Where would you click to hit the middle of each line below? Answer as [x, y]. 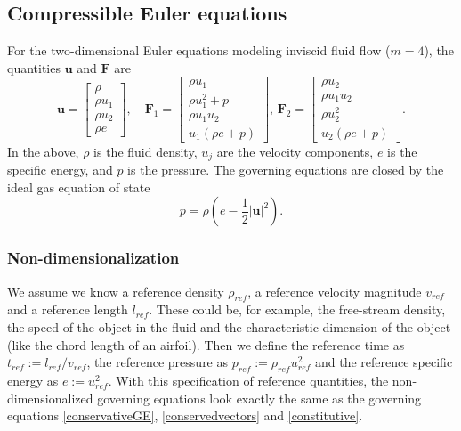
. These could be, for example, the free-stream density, [297, 309]
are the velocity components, [295, 151]
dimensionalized [50, 398]
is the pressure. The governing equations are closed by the [286, 170]
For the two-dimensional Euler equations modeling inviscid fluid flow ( [199, 50]
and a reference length [68, 309]
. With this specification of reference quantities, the [248, 380]
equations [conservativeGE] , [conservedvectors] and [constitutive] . [185, 415]
